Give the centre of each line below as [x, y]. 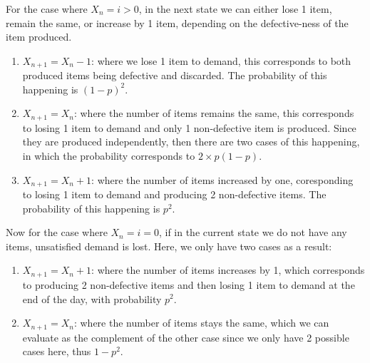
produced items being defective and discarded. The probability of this [175, 75]
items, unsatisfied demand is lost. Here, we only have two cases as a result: [169, 246]
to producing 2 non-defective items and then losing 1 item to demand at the [189, 284]
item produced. [39, 37]
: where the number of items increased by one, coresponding [222, 179]
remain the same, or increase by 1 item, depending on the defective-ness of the [177, 22]
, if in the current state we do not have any [253, 232]
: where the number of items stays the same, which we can [201, 323]
